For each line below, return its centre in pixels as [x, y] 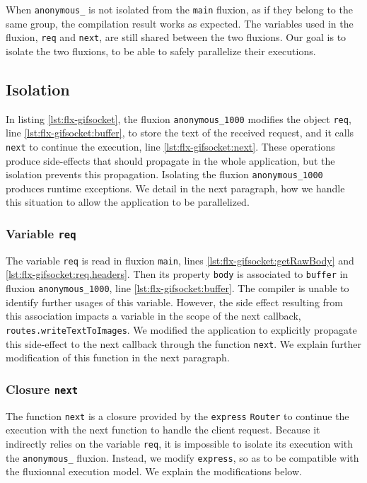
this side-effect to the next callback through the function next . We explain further [183, 343]
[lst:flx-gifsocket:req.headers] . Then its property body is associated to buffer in [177, 274]
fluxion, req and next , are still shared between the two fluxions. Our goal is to [176, 37]
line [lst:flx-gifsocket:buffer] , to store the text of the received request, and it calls [180, 133]
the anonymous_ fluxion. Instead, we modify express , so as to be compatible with [182, 457]
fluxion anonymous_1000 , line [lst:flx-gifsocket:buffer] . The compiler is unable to [177, 288]
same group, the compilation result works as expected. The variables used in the [180, 23]
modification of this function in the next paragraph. [118, 357]
